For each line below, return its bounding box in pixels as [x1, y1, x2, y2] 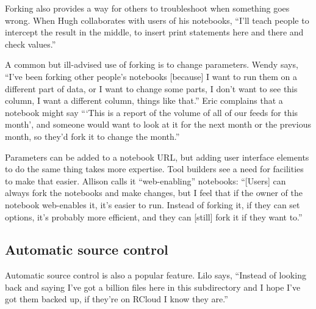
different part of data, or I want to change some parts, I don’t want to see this [5, 82, 298, 95]
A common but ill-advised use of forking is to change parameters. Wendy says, [5, 58, 298, 71]
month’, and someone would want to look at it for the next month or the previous [5, 118, 311, 131]
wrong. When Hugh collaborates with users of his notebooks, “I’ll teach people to [5, 13, 309, 26]
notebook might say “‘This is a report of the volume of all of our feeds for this [5, 106, 298, 118]
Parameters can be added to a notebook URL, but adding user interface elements [5, 150, 309, 163]
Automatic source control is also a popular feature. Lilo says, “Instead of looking [5, 269, 306, 282]
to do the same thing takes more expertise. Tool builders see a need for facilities [5, 162, 304, 175]
